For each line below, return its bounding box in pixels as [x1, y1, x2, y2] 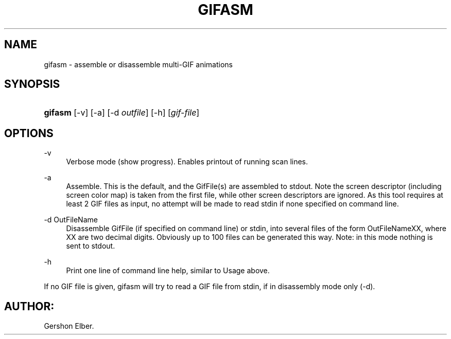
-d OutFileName [44, 215, 98, 224]
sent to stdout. [66, 241, 115, 251]
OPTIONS [4, 126, 54, 140]
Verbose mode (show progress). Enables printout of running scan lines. [66, 157, 308, 166]
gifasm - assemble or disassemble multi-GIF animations [44, 60, 233, 69]
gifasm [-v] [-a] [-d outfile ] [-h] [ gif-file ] [44, 107, 200, 118]
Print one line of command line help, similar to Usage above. [66, 266, 270, 275]
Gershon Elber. [44, 322, 94, 331]
